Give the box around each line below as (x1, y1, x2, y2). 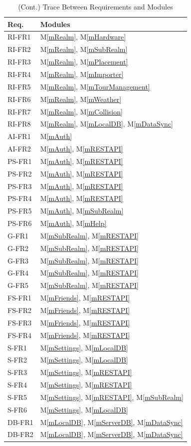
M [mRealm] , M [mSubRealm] (40, 44, 128, 54)
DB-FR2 (7, 429, 33, 439)
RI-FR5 (7, 81, 31, 91)
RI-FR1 (7, 31, 31, 42)
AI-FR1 (7, 131, 31, 141)
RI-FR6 (7, 93, 31, 104)
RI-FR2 (7, 44, 31, 54)
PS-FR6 (7, 218, 32, 228)
